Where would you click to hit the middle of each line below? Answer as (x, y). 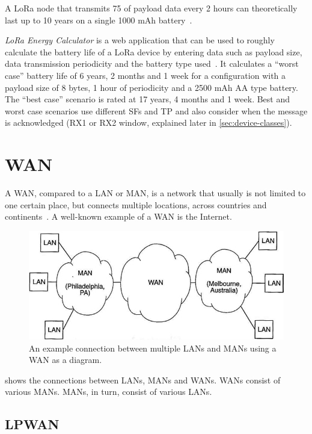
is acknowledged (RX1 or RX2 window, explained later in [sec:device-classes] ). (148, 122)
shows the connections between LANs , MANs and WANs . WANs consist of (143, 380)
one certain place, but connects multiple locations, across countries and (136, 204)
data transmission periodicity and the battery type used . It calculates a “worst (152, 64)
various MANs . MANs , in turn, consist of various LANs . (109, 392)
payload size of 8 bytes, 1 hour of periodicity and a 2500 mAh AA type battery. (151, 87)
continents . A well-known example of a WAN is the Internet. (118, 216)
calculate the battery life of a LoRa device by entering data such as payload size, (154, 51)
